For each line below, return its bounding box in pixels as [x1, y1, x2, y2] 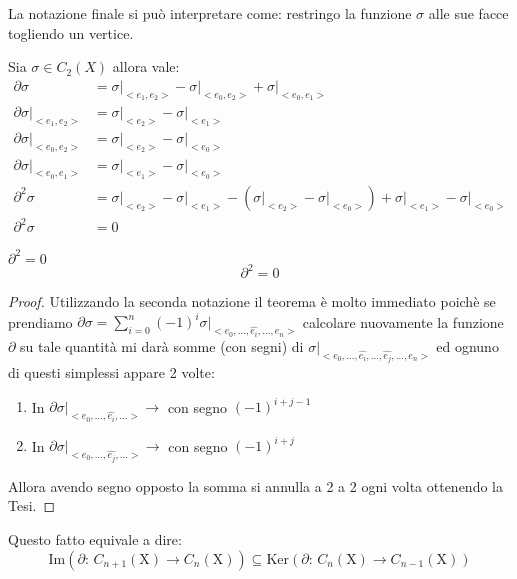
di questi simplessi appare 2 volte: [8, 362, 215, 383]
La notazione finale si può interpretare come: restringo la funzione [8, 3, 412, 23]
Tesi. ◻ [8, 495, 56, 516]
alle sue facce [428, 3, 509, 23]
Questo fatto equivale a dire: [8, 528, 182, 549]
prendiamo [8, 311, 73, 332]
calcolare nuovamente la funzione [302, 311, 504, 332]
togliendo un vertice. [8, 22, 134, 43]
